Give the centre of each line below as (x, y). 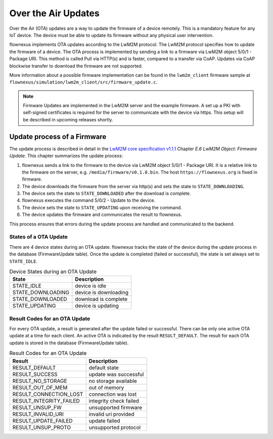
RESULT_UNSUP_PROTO (41, 427)
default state (104, 368)
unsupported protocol (115, 427)
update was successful (116, 374)
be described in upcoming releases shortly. (68, 119)
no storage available (113, 381)
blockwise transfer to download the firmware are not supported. (76, 66)
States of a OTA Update (38, 237)
